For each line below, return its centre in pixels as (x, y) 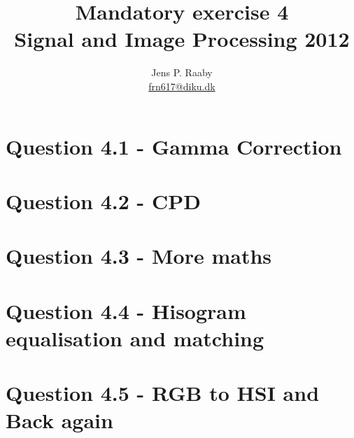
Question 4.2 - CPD (103, 200)
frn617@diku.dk (182, 86)
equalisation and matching (135, 338)
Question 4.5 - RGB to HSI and (163, 393)
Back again (59, 420)
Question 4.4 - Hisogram (126, 310)
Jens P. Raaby (182, 72)
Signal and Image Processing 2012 (182, 39)
